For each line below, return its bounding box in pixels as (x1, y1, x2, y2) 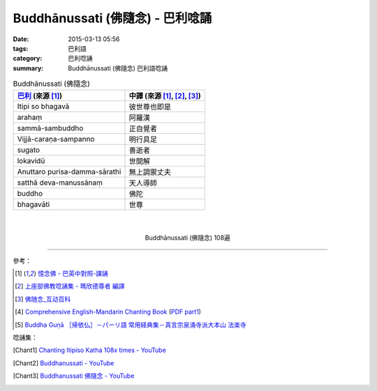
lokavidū (17, 156, 45, 166)
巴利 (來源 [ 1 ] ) (17, 91, 63, 101)
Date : (13, 35, 29, 43)
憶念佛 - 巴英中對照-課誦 (37, 269, 108, 278)
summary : (13, 63, 44, 72)
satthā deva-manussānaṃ (17, 178, 103, 187)
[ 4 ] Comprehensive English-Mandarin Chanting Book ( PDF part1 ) (15, 307, 202, 316)
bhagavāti (17, 199, 50, 209)
